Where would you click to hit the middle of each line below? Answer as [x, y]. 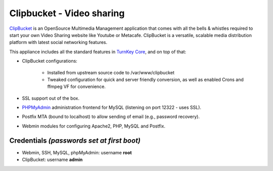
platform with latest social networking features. [58, 42]
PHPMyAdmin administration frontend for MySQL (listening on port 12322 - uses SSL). [112, 108]
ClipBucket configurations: [50, 61]
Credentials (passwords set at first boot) [75, 140]
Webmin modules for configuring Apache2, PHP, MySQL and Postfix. [94, 126]
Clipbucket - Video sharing [67, 13]
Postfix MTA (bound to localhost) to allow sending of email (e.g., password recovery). [111, 117]
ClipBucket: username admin [52, 160]
